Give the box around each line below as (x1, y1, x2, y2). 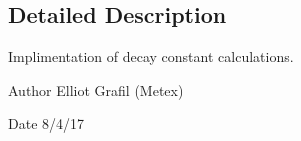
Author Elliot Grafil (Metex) (8, 79, 184, 100)
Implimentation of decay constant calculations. (8, 46, 294, 67)
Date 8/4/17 (8, 113, 85, 134)
